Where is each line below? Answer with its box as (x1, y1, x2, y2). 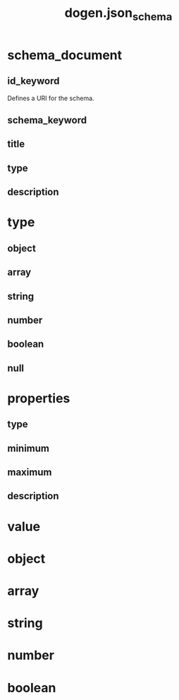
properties (7, 390, 70, 406)
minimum (7, 442, 50, 454)
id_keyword (7, 75, 60, 87)
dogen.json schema (64, 5, 173, 23)
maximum (7, 467, 52, 479)
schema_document (7, 47, 123, 63)
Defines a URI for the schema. (7, 94, 94, 102)
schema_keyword (7, 114, 87, 126)
